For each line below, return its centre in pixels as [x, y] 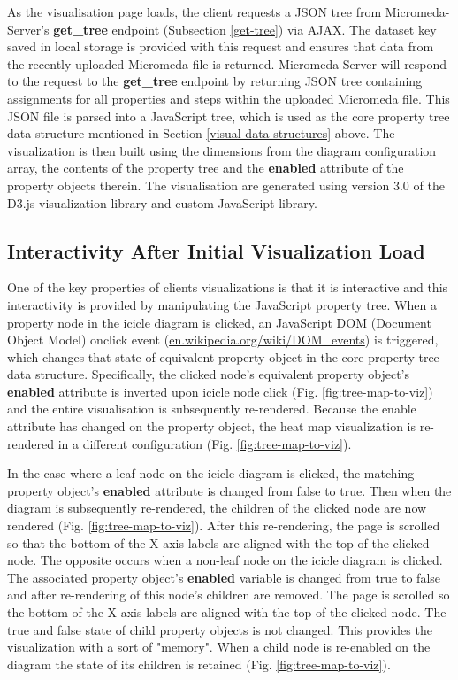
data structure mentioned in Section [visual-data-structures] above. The [201, 133]
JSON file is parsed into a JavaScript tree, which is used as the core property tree [229, 116]
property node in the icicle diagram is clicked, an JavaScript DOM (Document [219, 322]
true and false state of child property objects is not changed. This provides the [220, 629]
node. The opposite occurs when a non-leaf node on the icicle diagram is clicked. [225, 560]
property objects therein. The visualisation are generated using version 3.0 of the [226, 185]
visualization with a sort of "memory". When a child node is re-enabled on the [219, 647]
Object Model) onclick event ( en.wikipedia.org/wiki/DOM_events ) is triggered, [223, 340]
